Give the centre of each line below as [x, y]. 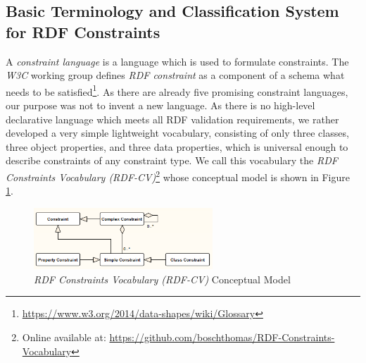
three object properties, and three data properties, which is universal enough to [177, 146]
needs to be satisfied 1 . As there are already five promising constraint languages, [177, 90]
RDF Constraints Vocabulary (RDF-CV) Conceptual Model [162, 279]
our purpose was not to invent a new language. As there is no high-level [160, 105]
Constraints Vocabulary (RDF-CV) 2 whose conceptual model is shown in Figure [178, 176]
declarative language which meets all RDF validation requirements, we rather [172, 119]
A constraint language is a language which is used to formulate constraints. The [177, 61]
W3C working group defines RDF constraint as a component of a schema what [175, 75]
